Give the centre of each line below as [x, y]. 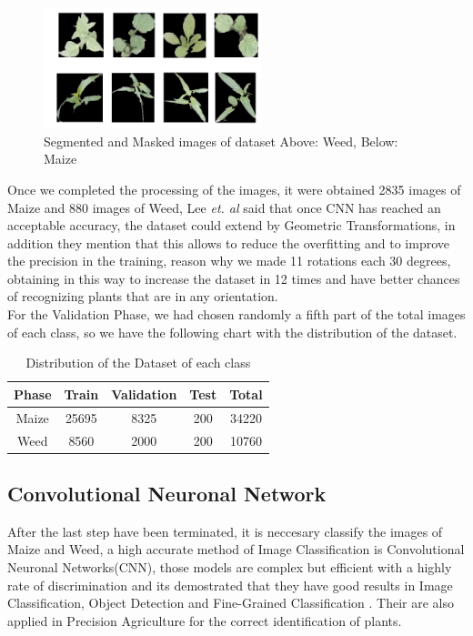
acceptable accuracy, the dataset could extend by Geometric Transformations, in [231, 225]
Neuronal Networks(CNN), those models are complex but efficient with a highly [230, 567]
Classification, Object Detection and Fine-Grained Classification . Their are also [231, 603]
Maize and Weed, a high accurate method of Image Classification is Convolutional [236, 549]
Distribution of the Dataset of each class [138, 363]
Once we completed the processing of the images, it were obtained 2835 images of [234, 189]
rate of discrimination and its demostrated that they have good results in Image [230, 585]
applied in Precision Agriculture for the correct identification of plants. [205, 620]
